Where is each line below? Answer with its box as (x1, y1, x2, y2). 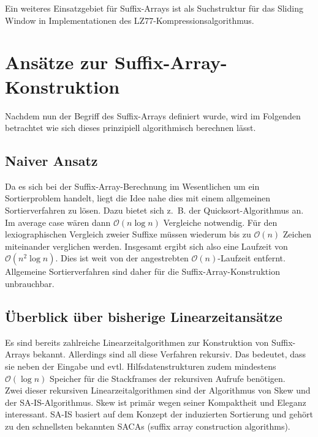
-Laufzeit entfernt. (218, 252, 286, 264)
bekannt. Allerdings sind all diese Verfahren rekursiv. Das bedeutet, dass (32, 348, 306, 360)
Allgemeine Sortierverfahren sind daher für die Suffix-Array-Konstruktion (5, 265, 280, 278)
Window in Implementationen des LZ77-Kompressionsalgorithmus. (5, 13, 254, 26)
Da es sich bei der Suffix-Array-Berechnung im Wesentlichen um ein (5, 179, 260, 192)
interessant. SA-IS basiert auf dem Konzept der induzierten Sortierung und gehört (5, 408, 313, 420)
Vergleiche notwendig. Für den (163, 215, 278, 228)
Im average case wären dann (5, 215, 111, 228)
